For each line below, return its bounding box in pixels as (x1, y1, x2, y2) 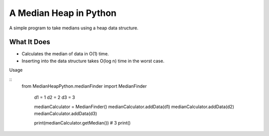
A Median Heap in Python (9, 7, 117, 18)
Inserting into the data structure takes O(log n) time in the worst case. (21, 58, 164, 64)
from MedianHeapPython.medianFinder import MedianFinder (21, 83, 147, 89)
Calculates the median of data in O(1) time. (21, 51, 109, 57)
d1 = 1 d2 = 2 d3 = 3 (34, 95, 75, 101)
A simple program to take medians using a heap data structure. (9, 25, 139, 31)
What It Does (9, 38, 50, 46)
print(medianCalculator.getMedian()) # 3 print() (34, 120, 131, 126)
